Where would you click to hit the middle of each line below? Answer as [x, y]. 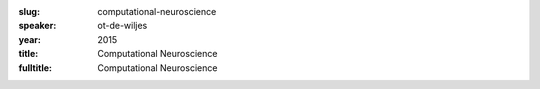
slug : [29, 11]
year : [30, 39]
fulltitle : [35, 67]
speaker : [37, 26]
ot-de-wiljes [122, 26]
